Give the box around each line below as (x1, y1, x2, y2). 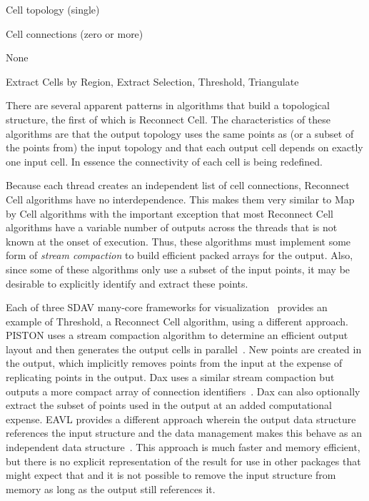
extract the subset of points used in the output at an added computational (6, 398, 332, 413)
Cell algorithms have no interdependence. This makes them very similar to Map (6, 191, 355, 206)
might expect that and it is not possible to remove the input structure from (6, 467, 336, 482)
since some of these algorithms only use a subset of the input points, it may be (6, 261, 350, 276)
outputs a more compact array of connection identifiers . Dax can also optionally (6, 383, 360, 398)
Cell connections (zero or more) (6, 26, 143, 41)
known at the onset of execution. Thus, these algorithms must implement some (6, 233, 351, 248)
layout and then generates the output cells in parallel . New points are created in (6, 341, 362, 356)
